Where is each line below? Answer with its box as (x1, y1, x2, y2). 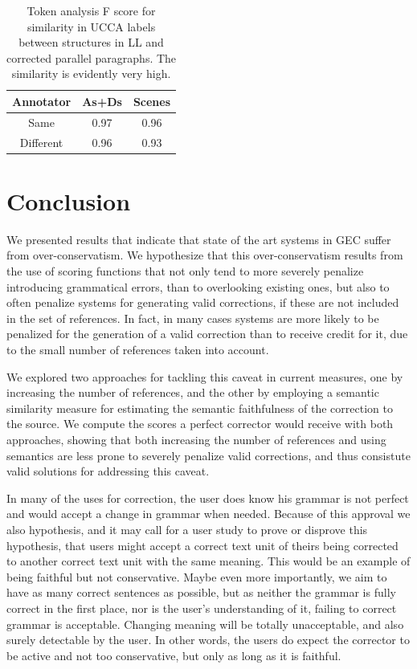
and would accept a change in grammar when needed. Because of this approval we (6, 505, 411, 522)
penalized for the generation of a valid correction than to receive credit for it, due (6, 325, 408, 342)
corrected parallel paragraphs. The (6, 49, 177, 66)
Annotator (12, 92, 72, 109)
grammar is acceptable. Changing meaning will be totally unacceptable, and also (6, 615, 404, 632)
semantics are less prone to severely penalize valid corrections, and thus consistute (6, 447, 411, 463)
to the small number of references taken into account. (6, 341, 269, 358)
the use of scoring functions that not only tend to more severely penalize (6, 263, 364, 279)
